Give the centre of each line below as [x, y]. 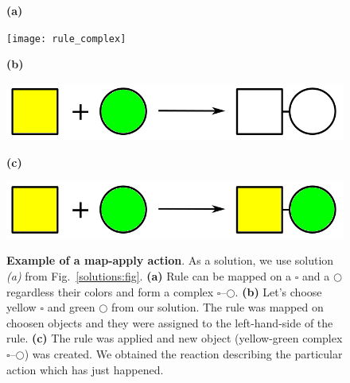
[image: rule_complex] [66, 39]
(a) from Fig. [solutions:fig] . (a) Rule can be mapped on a [149, 276]
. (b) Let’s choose [278, 291]
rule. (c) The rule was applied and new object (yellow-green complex [175, 338]
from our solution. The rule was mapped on [218, 307]
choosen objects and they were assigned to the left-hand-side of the [170, 322]
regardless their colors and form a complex [110, 291]
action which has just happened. [85, 369]
